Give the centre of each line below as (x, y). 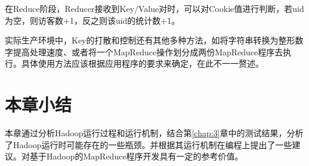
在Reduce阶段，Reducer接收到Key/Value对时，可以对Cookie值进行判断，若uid (154, 8)
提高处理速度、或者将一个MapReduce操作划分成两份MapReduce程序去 (148, 51)
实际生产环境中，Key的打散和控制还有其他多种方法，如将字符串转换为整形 (150, 40)
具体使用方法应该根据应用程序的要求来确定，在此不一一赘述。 (142, 63)
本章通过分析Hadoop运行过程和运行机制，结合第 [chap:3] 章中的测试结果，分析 (154, 133)
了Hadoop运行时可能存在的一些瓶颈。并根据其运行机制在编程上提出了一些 (149, 144)
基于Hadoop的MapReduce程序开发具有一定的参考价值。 (136, 156)
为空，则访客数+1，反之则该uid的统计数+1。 (92, 20)
